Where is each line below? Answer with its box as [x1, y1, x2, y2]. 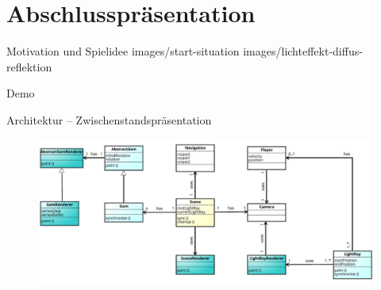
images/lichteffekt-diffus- [243, 43, 363, 59]
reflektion [6, 58, 52, 74]
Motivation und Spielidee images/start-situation [6, 43, 240, 59]
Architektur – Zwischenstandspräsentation [6, 111, 212, 128]
